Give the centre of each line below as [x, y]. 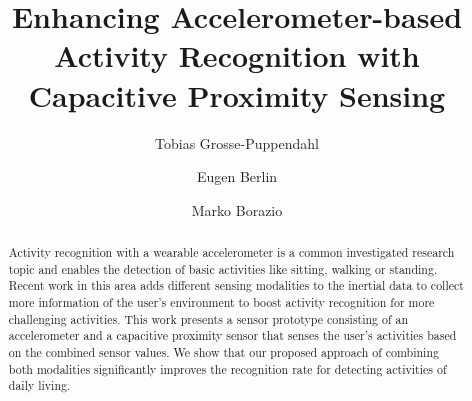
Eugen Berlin [237, 176]
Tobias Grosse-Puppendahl [237, 142]
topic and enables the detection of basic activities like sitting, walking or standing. [223, 268]
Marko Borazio [237, 209]
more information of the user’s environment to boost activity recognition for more [221, 302]
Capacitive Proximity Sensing [237, 94]
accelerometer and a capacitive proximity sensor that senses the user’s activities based [232, 335]
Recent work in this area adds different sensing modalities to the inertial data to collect [236, 285]
